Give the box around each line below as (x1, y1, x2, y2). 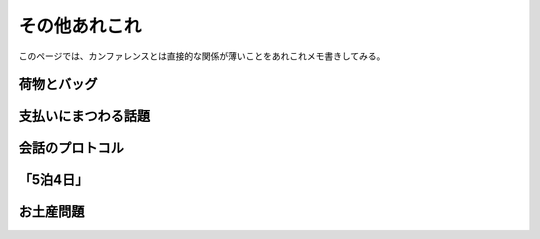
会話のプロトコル (18, 140, 124, 157)
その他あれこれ (18, 15, 142, 37)
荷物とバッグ (18, 76, 98, 93)
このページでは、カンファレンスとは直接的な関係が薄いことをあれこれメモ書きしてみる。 (18, 50, 386, 62)
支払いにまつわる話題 (18, 108, 150, 125)
